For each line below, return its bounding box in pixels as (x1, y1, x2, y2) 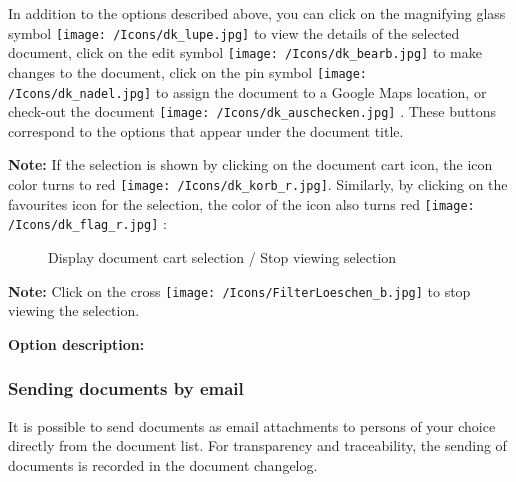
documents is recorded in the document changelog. (8, 454, 318, 475)
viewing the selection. (8, 300, 140, 321)
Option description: (8, 333, 145, 354)
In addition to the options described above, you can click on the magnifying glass (8, 3, 506, 23)
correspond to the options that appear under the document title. (8, 120, 404, 141)
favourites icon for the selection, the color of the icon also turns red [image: (8, 193, 475, 214)
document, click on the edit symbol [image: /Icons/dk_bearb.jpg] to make (8, 42, 482, 63)
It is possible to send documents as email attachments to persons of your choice (8, 415, 496, 436)
